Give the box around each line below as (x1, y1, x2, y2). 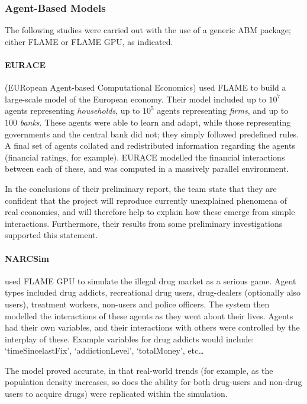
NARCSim (5, 252, 49, 264)
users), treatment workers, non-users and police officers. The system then (5, 297, 270, 310)
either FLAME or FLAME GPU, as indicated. (5, 35, 173, 47)
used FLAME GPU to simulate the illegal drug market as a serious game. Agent (5, 274, 296, 287)
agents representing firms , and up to (157, 104, 289, 117)
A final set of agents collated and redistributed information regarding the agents (5, 139, 295, 152)
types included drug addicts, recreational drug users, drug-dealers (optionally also (5, 286, 301, 299)
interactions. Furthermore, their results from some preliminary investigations (5, 217, 283, 229)
